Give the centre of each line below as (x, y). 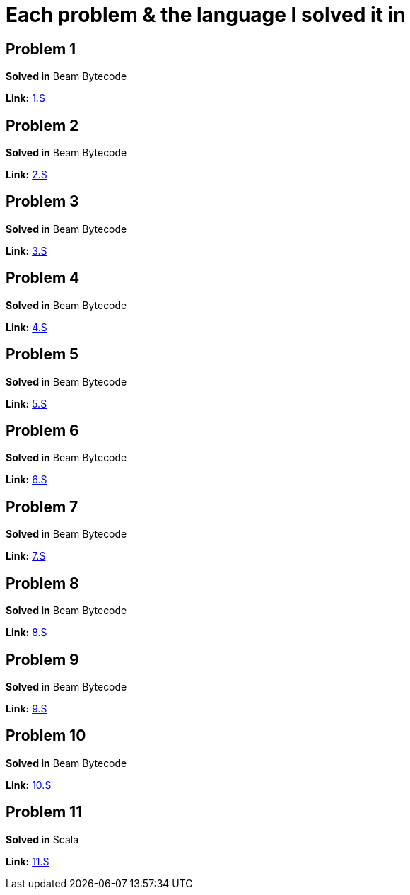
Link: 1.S (25, 98)
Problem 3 (42, 202)
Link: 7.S (26, 556)
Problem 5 (42, 354)
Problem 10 (46, 736)
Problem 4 (43, 278)
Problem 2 (42, 125)
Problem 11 (44, 812)
